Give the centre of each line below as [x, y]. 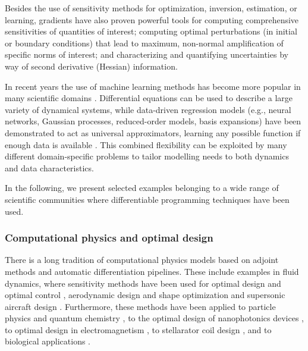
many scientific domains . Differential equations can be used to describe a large [149, 98]
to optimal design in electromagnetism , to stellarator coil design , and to [138, 329]
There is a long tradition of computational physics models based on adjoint [142, 260]
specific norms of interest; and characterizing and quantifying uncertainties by [147, 54]
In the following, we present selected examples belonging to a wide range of [142, 188]
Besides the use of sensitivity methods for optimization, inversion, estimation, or [151, 8]
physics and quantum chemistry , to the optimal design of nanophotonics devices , [154, 318]
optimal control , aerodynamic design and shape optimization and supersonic [145, 295]
